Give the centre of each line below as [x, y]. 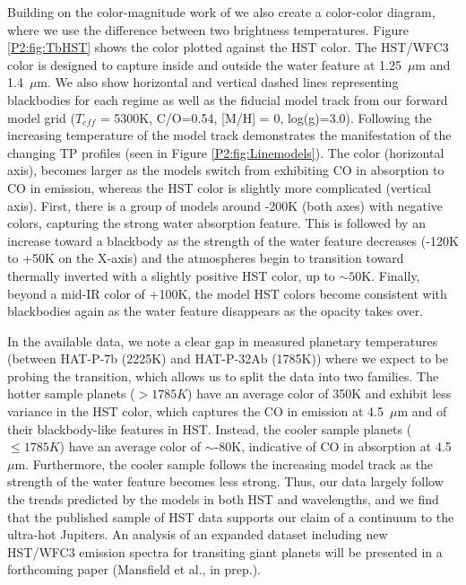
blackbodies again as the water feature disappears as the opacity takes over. [216, 311]
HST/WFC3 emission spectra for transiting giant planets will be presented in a [225, 551]
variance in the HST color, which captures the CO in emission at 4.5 [195, 411]
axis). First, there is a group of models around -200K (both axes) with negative [225, 205]
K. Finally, [391, 275]
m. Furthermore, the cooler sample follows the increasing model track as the [224, 463]
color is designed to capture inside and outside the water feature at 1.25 [204, 64]
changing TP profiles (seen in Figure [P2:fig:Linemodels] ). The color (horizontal [226, 152]
